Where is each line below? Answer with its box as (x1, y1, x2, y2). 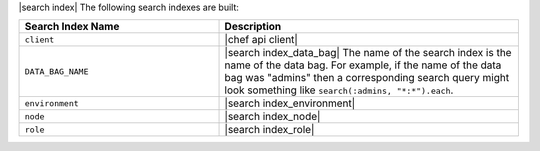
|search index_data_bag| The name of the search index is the (224, 46, 512, 60)
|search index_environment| (224, 96, 356, 110)
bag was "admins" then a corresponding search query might (224, 71, 510, 85)
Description (224, 20, 282, 34)
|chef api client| (224, 33, 299, 47)
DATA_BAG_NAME (24, 66, 89, 77)
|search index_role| (224, 123, 315, 137)
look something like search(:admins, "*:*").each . (224, 83, 454, 97)
